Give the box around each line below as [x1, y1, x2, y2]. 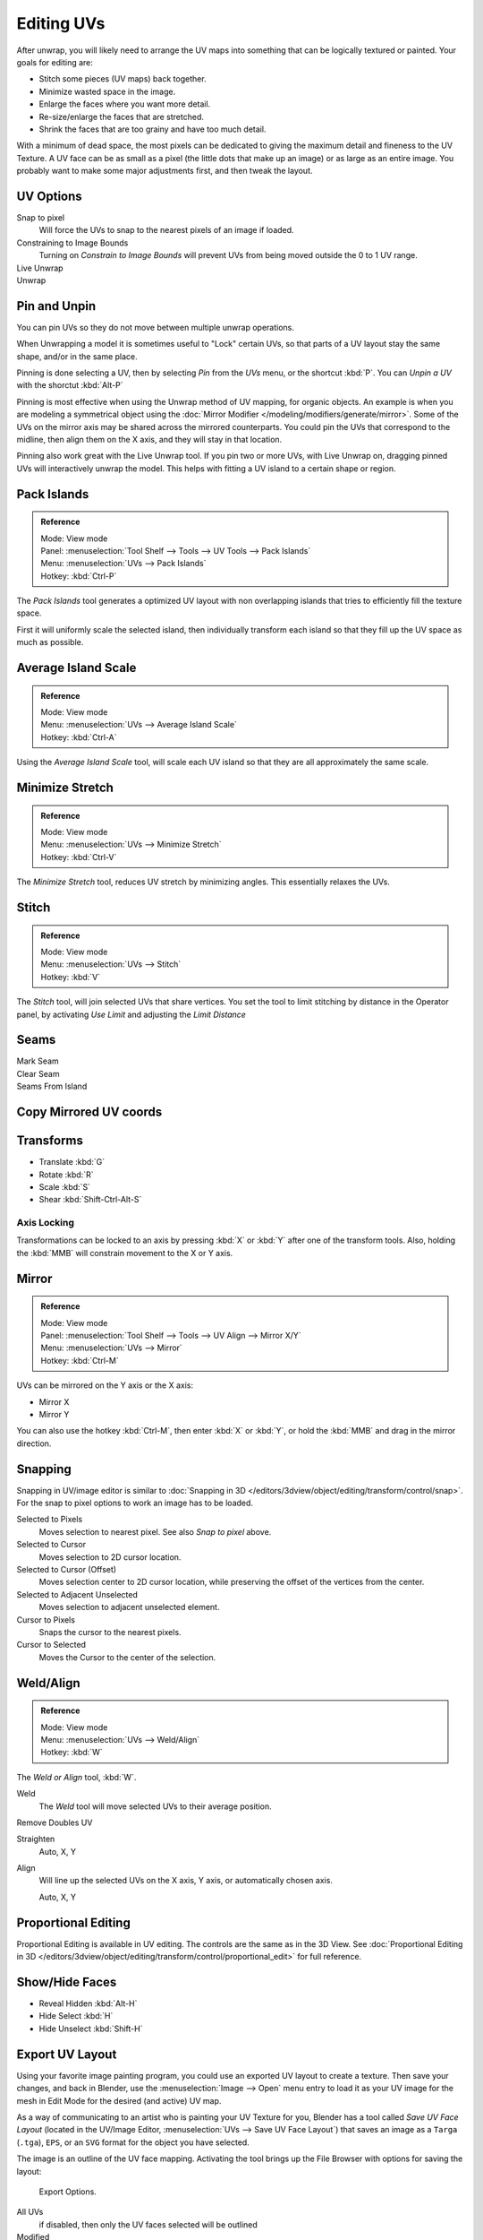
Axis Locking [16, 1217, 75, 1229]
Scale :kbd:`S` [38, 1181, 91, 1192]
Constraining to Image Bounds [16, 237, 129, 248]
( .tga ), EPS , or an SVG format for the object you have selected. [16, 2137, 250, 2148]
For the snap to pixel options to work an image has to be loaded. [16, 1497, 254, 1509]
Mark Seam [16, 1055, 60, 1066]
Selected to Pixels [16, 1514, 83, 1525]
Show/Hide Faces [16, 1974, 117, 1989]
